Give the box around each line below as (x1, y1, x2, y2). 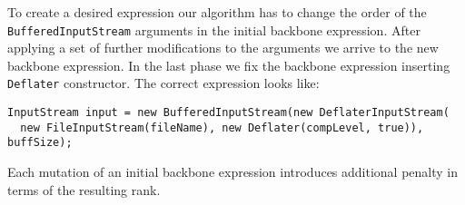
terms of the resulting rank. (7, 180, 161, 199)
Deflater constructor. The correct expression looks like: (7, 73, 320, 93)
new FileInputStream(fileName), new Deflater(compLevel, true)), (20, 121, 424, 134)
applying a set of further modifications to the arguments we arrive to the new (7, 38, 439, 57)
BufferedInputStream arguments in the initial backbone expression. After (7, 20, 420, 39)
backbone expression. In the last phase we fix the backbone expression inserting (7, 55, 450, 74)
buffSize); (7, 136, 73, 150)
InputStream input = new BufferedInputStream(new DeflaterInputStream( (7, 106, 450, 120)
